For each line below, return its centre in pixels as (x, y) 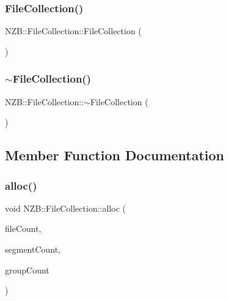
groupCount (27, 269)
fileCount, (23, 229)
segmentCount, (33, 249)
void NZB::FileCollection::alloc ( (65, 208)
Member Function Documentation (115, 155)
